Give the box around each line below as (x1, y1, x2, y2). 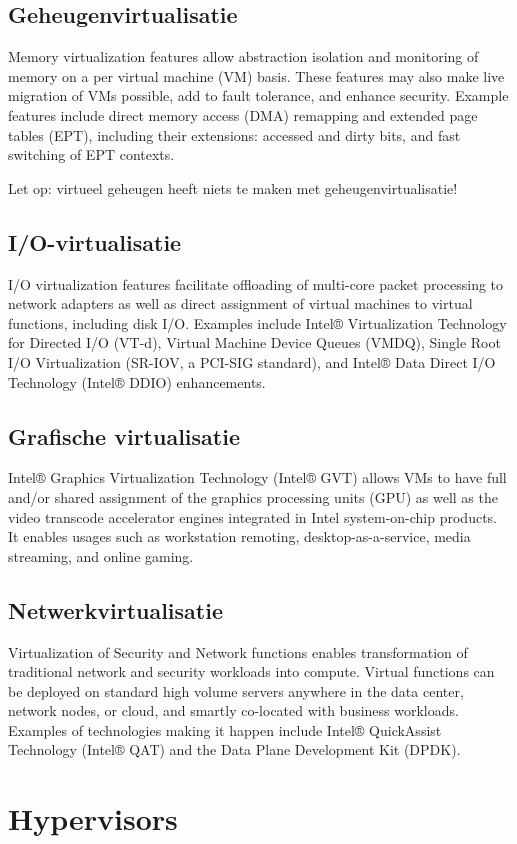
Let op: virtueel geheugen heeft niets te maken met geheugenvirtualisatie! (8, 177, 458, 198)
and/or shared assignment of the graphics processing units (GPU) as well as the (8, 486, 498, 507)
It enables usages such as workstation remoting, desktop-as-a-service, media (8, 526, 471, 547)
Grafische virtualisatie (8, 420, 240, 451)
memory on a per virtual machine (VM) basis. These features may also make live (8, 65, 505, 86)
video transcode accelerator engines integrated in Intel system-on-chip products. (8, 506, 498, 527)
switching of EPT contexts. (8, 144, 175, 165)
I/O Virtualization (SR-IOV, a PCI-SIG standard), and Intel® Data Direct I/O (8, 351, 496, 372)
